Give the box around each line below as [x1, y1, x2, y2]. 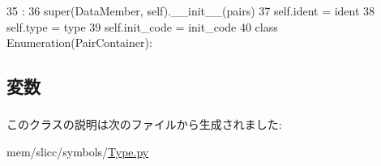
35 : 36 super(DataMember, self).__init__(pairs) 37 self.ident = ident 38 [6, 2, 375, 19]
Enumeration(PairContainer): [6, 34, 152, 51]
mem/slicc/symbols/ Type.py [6, 143, 149, 160]
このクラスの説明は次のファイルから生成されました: [6, 116, 282, 133]
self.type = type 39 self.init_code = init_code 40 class [6, 18, 278, 35]
